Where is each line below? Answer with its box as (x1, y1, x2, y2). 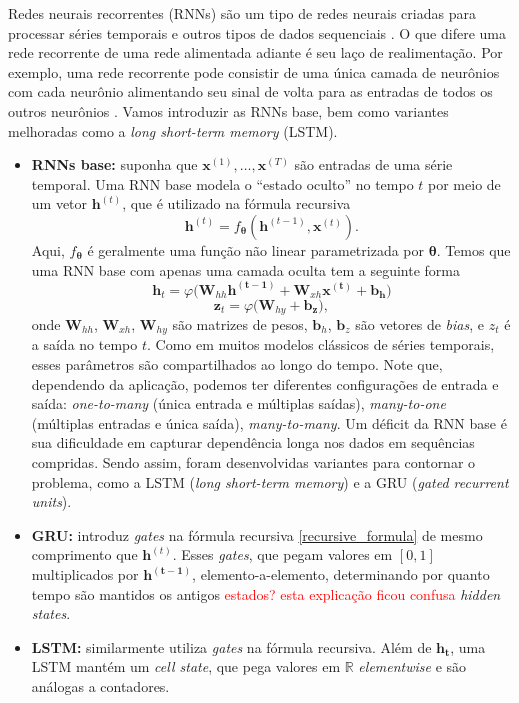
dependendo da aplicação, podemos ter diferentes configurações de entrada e (31, 373, 499, 394)
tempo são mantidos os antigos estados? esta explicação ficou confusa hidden (31, 583, 501, 604)
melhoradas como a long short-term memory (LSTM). (8, 120, 338, 141)
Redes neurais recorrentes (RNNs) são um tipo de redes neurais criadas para (8, 3, 476, 23)
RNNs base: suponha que (31, 154, 198, 175)
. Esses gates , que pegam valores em (172, 544, 393, 565)
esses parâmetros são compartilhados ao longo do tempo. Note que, (31, 354, 443, 375)
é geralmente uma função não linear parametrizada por (87, 239, 424, 260)
